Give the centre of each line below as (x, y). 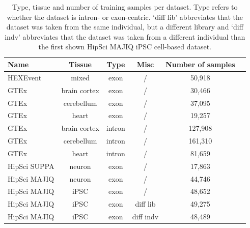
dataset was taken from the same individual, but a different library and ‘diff (125, 27)
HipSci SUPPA (31, 166)
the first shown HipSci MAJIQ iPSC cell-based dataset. (125, 47)
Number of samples (200, 64)
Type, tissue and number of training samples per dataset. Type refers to (125, 7)
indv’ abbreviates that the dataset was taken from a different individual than (125, 36)
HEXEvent (25, 77)
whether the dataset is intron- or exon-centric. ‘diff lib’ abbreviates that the (125, 17)
